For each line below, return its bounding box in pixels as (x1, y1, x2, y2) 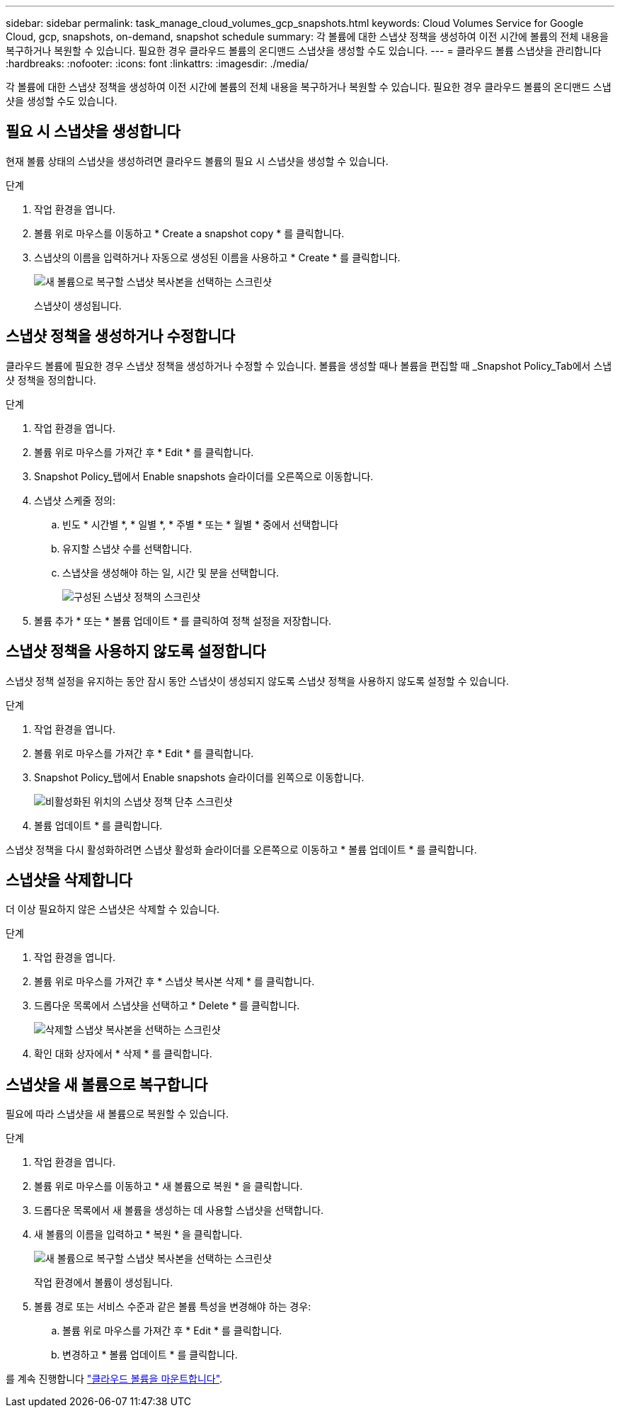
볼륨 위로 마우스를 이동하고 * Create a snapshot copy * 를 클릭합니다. (34, 227, 345, 239)
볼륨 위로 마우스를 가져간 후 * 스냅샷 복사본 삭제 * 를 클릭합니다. (34, 975, 315, 988)
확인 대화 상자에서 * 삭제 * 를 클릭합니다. (34, 1048, 212, 1060)
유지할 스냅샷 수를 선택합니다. (62, 542, 193, 555)
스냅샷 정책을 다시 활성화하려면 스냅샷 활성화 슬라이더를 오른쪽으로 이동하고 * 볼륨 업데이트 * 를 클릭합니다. (6, 843, 477, 856)
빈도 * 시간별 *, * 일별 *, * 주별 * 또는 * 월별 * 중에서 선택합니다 (62, 518, 338, 530)
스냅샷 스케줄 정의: (34, 494, 115, 506)
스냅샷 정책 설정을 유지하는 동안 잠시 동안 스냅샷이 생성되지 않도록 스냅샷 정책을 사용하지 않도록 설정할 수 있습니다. (6, 674, 510, 687)
